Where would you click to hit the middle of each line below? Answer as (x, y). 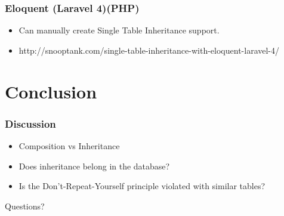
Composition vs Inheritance (69, 146)
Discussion (30, 123)
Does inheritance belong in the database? (94, 166)
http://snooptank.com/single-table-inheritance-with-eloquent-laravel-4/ (149, 50)
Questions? (25, 206)
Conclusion (51, 91)
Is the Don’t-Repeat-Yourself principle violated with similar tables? (142, 186)
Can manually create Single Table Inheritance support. (119, 30)
